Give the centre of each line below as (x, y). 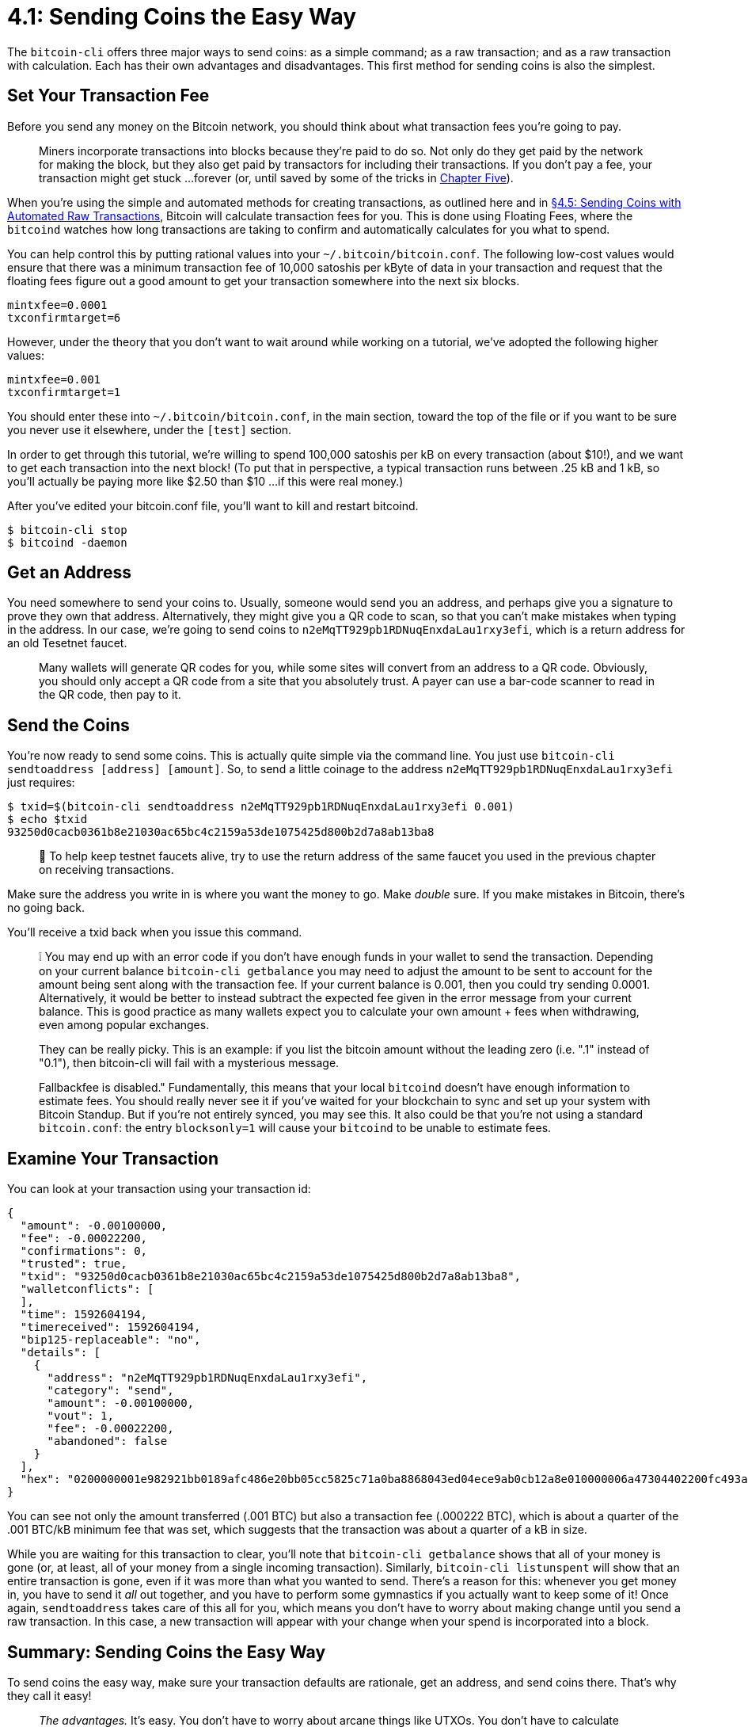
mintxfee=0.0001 (57, 305)
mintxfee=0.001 (54, 379)
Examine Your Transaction (113, 1158)
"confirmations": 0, (84, 1251)
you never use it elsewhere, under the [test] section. (150, 429)
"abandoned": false (107, 1441)
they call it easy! (49, 1695)
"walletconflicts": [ (87, 1289)
